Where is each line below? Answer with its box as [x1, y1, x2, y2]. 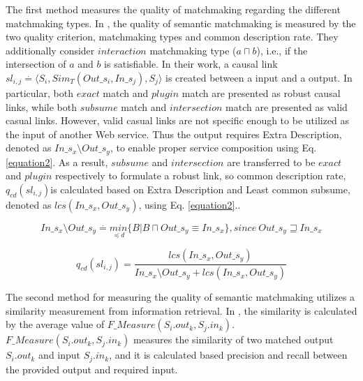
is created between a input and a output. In [165, 70, 353, 84]
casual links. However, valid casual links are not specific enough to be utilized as [6, 113, 350, 128]
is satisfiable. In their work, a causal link [104, 57, 278, 71]
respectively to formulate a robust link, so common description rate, [55, 168, 346, 183]
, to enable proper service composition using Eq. [110, 140, 317, 155]
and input [38, 348, 81, 362]
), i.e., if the [256, 43, 308, 57]
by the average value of [6, 317, 105, 331]
